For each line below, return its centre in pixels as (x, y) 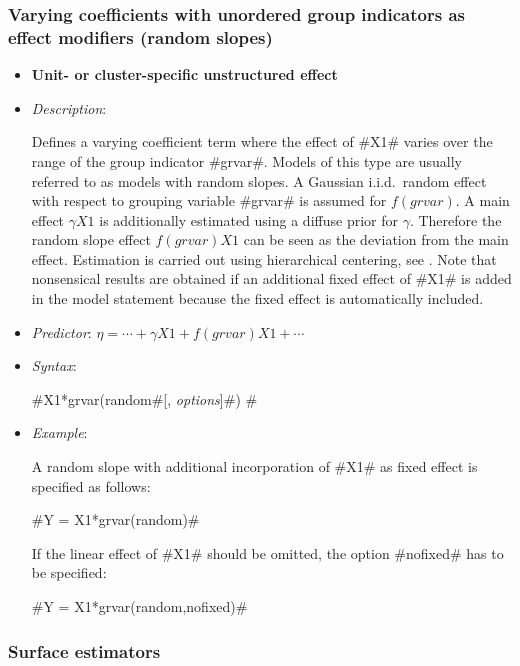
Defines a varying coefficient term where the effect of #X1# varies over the (262, 141)
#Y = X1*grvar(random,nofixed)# (139, 606)
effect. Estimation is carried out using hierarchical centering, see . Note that (264, 258)
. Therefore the (455, 219)
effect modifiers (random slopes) (140, 36)
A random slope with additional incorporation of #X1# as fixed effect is (254, 466)
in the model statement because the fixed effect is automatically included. (257, 298)
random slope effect (91, 239)
